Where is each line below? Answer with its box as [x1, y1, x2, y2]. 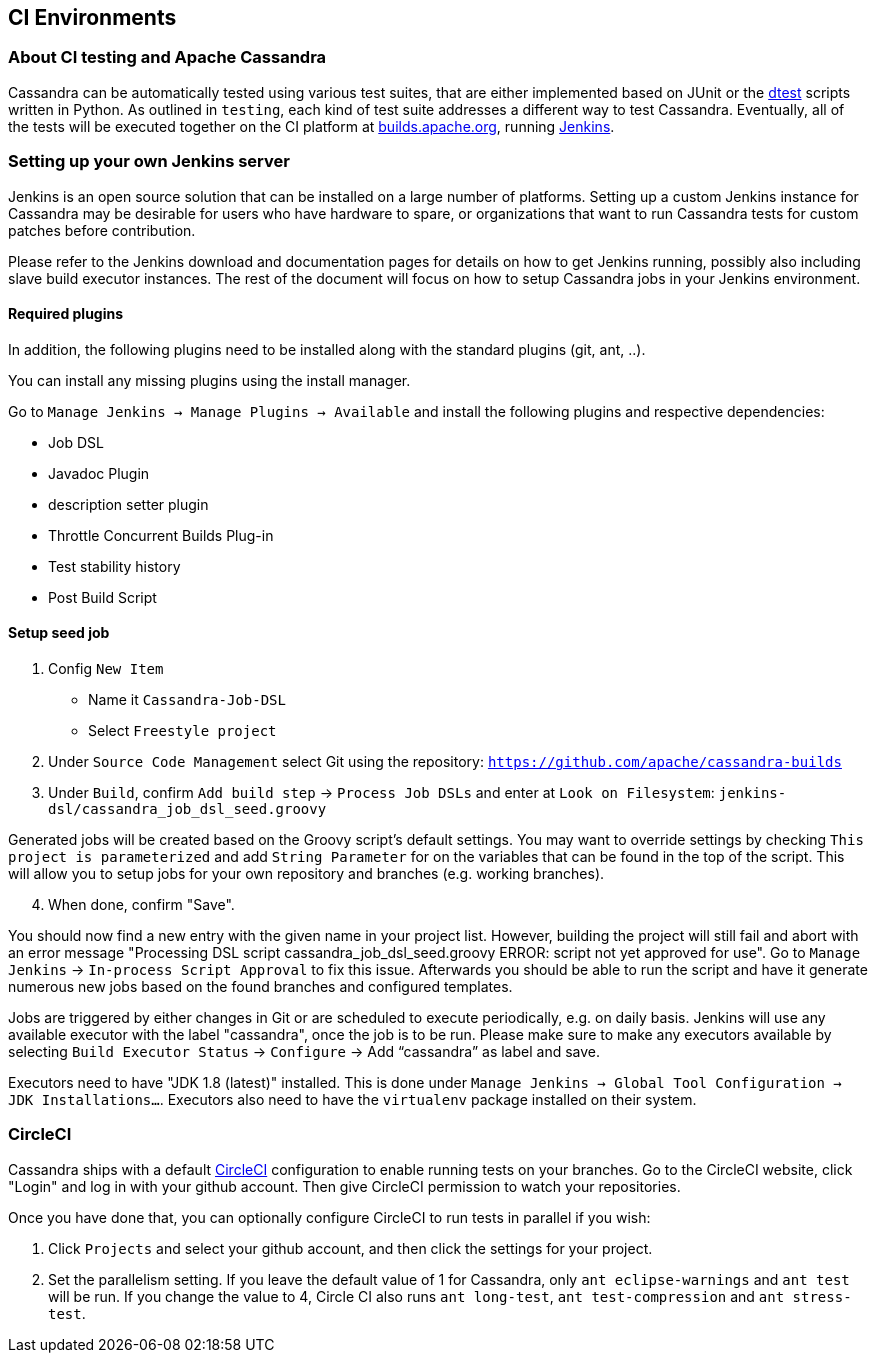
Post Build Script [48, 588, 157, 606]
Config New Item [48, 659, 164, 677]
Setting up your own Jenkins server [8, 151, 290, 172]
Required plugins [8, 305, 124, 323]
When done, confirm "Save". [48, 895, 235, 913]
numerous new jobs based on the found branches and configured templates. [8, 977, 513, 995]
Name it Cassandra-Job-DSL [88, 690, 286, 708]
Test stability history [48, 557, 181, 575]
